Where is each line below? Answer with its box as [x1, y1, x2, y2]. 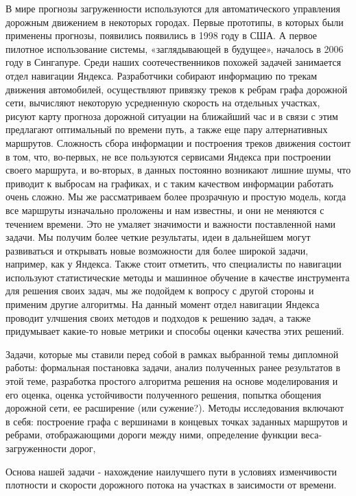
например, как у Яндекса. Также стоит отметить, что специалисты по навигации [5, 257, 342, 271]
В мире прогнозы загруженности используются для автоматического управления [5, 1, 340, 15]
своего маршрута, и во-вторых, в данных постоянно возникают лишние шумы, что [5, 163, 351, 177]
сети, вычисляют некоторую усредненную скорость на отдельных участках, [5, 95, 320, 110]
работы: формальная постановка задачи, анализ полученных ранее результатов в [5, 360, 341, 375]
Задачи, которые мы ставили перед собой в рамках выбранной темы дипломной [5, 346, 339, 361]
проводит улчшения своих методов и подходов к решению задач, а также [5, 310, 311, 324]
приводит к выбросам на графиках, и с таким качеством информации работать [5, 176, 333, 190]
